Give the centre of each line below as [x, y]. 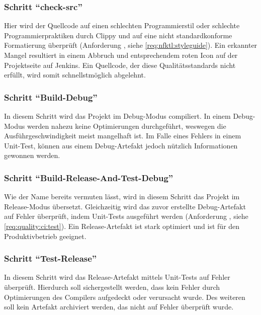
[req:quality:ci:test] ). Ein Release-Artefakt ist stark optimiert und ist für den [122, 226]
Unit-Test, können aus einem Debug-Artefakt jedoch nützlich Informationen [121, 145]
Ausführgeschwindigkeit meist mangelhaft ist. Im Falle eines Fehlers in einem [123, 136]
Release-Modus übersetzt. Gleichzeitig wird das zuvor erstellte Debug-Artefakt [125, 206]
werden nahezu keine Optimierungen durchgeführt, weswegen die [126, 126]
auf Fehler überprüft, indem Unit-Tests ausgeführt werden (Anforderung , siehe [126, 216]
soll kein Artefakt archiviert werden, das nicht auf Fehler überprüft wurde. [119, 307]
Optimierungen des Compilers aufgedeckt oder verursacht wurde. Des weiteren [125, 297]
